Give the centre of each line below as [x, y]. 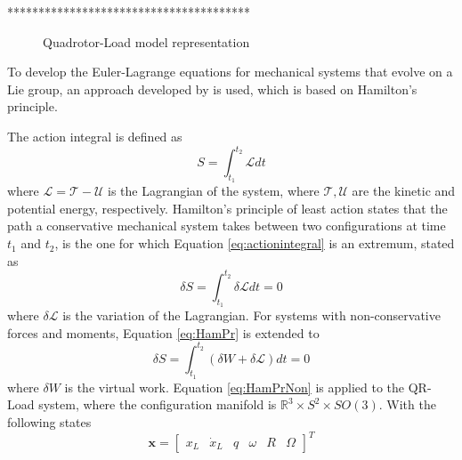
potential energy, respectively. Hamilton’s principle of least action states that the [227, 208]
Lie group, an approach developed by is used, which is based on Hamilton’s [212, 89]
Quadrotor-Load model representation [146, 41]
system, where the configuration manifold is [158, 404]
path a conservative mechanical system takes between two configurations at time [227, 226]
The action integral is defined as [95, 136]
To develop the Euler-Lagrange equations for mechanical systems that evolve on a [230, 72]
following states [49, 422]
